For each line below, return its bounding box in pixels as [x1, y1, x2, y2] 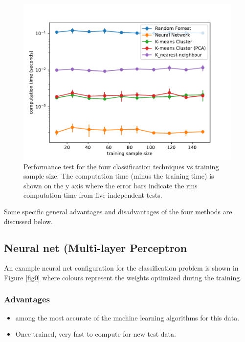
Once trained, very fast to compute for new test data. [15, 329, 176, 339]
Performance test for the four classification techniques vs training [23, 161, 219, 171]
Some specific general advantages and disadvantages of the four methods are [4, 206, 232, 216]
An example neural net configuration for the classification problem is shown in [4, 263, 239, 273]
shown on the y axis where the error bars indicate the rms [23, 180, 198, 190]
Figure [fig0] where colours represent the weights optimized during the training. [4, 272, 242, 282]
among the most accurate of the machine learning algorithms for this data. [15, 312, 240, 322]
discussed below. [4, 216, 53, 226]
